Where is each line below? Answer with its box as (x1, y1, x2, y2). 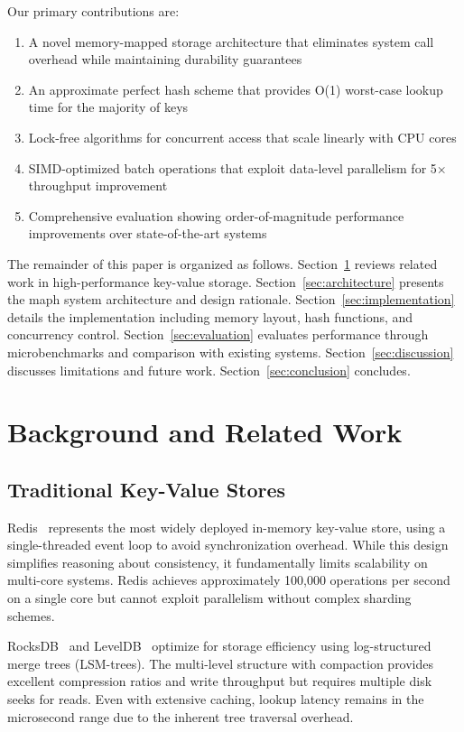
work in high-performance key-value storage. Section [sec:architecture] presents (7, 272, 444, 291)
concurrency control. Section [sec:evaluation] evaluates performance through (7, 325, 429, 344)
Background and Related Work (7, 413, 403, 450)
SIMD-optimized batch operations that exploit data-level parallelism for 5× (28, 158, 447, 177)
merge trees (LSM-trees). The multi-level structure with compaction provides (7, 653, 434, 672)
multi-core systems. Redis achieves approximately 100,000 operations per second (7, 570, 450, 589)
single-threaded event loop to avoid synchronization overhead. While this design (7, 535, 449, 554)
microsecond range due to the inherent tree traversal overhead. (7, 707, 354, 726)
